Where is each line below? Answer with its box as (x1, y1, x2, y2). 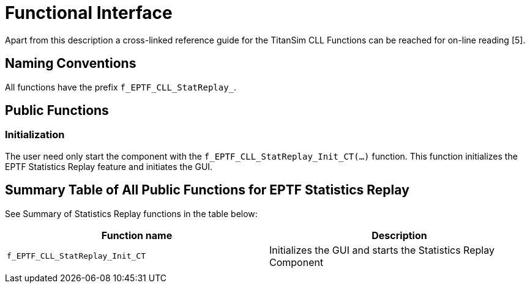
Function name (101, 229, 173, 242)
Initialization (5, 128, 65, 141)
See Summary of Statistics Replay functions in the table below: (5, 208, 258, 219)
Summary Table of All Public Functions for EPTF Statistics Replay (5, 182, 409, 198)
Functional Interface (5, 2, 173, 23)
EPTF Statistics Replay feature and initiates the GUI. (5, 161, 213, 172)
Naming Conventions (5, 56, 136, 72)
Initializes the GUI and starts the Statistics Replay (269, 243, 495, 256)
